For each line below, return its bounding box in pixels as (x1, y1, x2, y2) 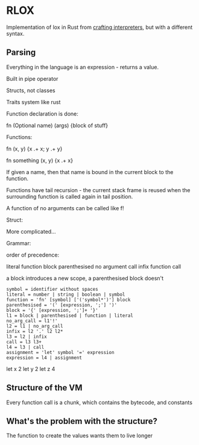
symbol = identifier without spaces (6, 286, 98, 292)
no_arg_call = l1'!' (6, 317, 58, 324)
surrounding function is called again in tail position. (6, 193, 133, 200)
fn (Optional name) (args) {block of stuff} (6, 122, 109, 129)
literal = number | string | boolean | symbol (6, 291, 125, 297)
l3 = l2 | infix (6, 334, 47, 340)
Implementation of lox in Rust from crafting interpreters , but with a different (6, 23, 193, 31)
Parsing (6, 48, 36, 58)
